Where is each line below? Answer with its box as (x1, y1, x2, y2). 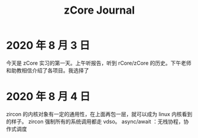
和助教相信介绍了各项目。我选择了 (6, 66, 89, 74)
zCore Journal (64, 4, 135, 17)
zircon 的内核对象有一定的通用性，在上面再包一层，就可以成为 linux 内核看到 (6, 110, 193, 117)
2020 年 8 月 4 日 (6, 90, 90, 104)
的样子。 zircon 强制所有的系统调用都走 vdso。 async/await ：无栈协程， (6, 118, 184, 125)
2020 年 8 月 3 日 (6, 39, 90, 52)
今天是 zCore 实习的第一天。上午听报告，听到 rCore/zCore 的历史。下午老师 (6, 59, 191, 66)
